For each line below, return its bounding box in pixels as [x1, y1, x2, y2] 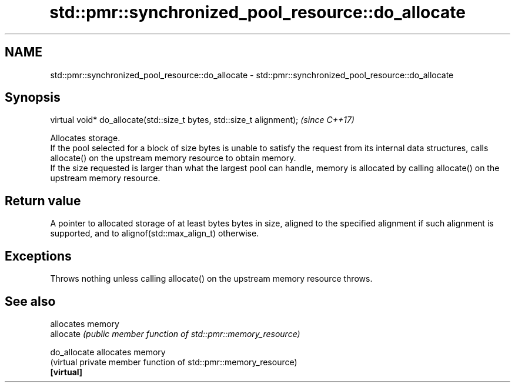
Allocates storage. [50, 133, 121, 144]
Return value [5, 193, 81, 208]
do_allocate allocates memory [50, 346, 166, 357]
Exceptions [5, 248, 72, 263]
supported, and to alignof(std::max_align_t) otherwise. [50, 228, 259, 239]
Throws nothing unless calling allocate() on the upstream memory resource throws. [50, 273, 373, 284]
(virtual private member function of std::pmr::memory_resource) [50, 356, 297, 367]
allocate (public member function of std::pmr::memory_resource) [50, 328, 300, 339]
